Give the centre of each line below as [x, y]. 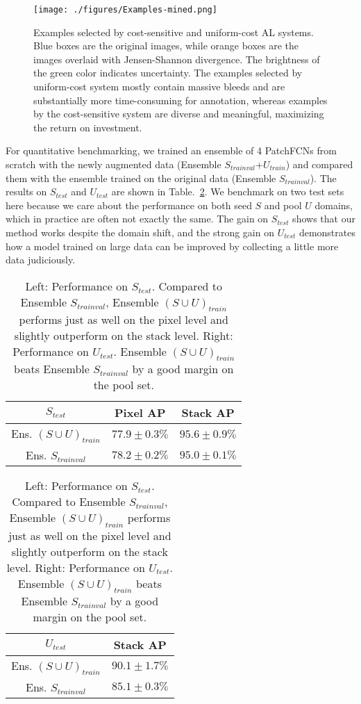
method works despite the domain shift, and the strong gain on [140, 232]
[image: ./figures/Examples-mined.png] [125, 10]
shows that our [324, 219]
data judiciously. [41, 260]
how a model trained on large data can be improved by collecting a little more [172, 246]
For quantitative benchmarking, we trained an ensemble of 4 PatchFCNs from [171, 150]
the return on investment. [88, 127]
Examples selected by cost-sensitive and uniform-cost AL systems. [174, 32]
